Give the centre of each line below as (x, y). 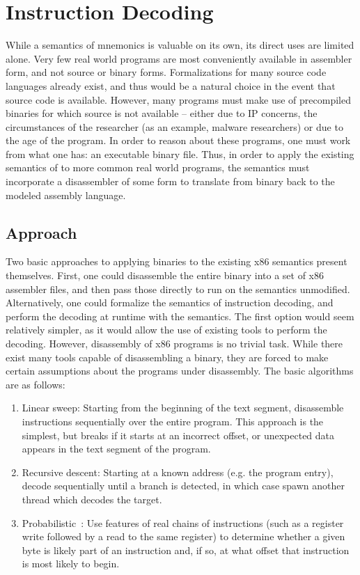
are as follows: (36, 384)
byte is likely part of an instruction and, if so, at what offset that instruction (186, 550)
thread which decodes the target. (92, 499)
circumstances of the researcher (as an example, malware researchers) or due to (174, 126)
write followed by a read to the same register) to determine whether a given (183, 536)
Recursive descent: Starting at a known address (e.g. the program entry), (178, 472)
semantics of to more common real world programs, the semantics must (158, 167)
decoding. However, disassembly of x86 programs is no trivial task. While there (174, 344)
